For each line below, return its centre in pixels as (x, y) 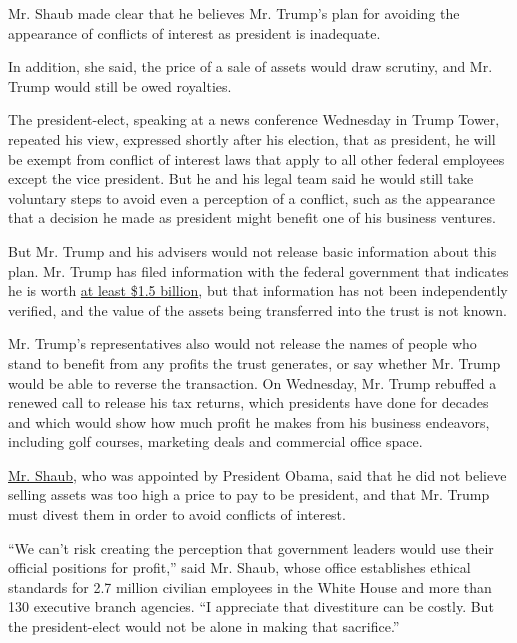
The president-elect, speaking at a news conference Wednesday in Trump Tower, (254, 119)
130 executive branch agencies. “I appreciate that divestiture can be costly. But (251, 606)
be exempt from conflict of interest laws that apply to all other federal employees (256, 158)
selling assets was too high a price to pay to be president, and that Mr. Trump (249, 494)
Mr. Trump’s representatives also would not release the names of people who (242, 343)
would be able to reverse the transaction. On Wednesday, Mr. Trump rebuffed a (252, 382)
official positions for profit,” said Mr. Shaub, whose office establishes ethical (239, 567)
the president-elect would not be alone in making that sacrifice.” (204, 626)
